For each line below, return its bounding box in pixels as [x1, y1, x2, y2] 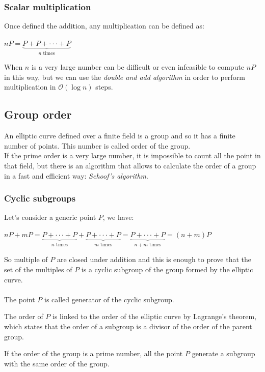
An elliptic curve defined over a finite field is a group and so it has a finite [4, 130, 235, 141]
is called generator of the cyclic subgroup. [44, 294, 174, 304]
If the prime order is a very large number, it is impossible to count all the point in [4, 150, 261, 161]
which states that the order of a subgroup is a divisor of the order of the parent [4, 321, 252, 332]
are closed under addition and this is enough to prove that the [57, 254, 251, 265]
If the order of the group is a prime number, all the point [4, 348, 183, 359]
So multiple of [4, 254, 48, 265]
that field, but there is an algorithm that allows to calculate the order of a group [4, 160, 256, 171]
